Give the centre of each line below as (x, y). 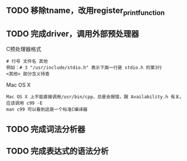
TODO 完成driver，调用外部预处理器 (73, 33)
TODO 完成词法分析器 (46, 129)
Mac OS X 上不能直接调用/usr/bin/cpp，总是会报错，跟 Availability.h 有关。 (95, 97)
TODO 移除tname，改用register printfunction (85, 11)
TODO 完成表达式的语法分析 (57, 151)
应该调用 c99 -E (24, 103)
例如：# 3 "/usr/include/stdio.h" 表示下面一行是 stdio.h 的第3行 (84, 68)
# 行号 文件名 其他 (27, 62)
